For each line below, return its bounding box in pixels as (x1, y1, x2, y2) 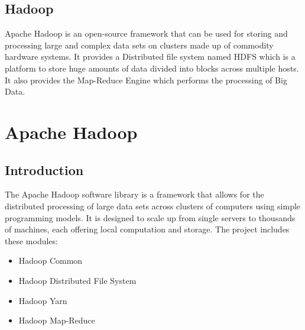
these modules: (5, 234, 58, 247)
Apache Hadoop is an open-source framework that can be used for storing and (5, 27, 288, 40)
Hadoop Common (18, 254, 83, 267)
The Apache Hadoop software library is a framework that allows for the (5, 188, 264, 200)
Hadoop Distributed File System (18, 274, 137, 286)
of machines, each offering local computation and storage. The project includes (5, 223, 290, 235)
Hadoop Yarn (18, 294, 67, 306)
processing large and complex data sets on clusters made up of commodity (5, 38, 274, 51)
